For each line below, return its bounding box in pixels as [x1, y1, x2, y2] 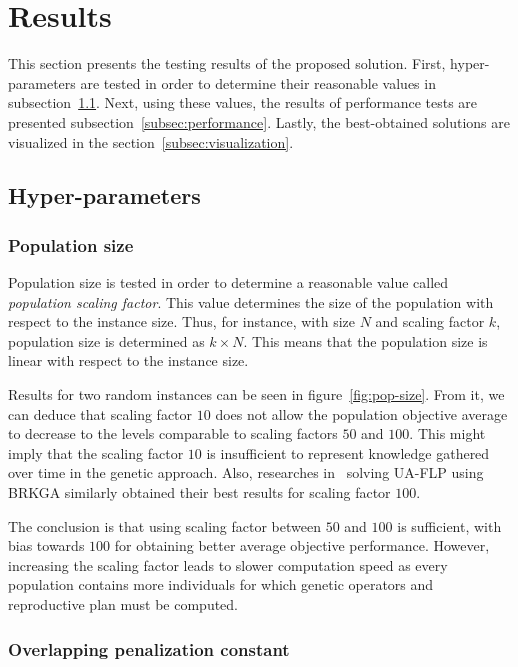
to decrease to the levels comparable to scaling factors [8, 423, 338, 444]
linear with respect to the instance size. [8, 350, 249, 371]
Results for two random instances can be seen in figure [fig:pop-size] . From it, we [8, 384, 505, 405]
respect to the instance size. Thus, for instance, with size [8, 311, 355, 332]
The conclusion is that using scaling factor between [8, 515, 321, 536]
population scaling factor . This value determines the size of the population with [8, 291, 494, 312]
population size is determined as [8, 330, 205, 351]
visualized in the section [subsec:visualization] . [8, 131, 294, 152]
